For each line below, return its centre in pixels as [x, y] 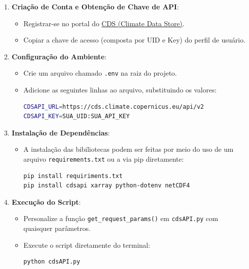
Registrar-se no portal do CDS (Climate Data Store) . [104, 23]
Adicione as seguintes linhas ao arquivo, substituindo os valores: [120, 90]
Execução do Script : [46, 202]
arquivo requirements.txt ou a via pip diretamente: [104, 159]
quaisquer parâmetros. [57, 228]
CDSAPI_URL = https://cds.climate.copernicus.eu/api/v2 [114, 107]
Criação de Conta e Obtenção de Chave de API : [95, 6]
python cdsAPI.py [52, 262]
